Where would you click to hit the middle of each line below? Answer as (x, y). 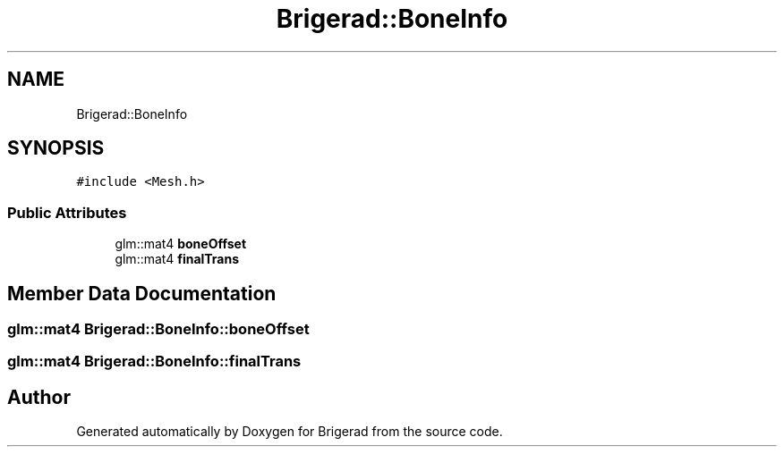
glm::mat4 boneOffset (181, 244)
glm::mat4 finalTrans (177, 259)
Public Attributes (67, 212)
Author (39, 397)
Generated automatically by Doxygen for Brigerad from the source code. (290, 432)
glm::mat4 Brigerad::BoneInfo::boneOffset (158, 329)
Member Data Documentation (142, 293)
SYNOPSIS (56, 148)
